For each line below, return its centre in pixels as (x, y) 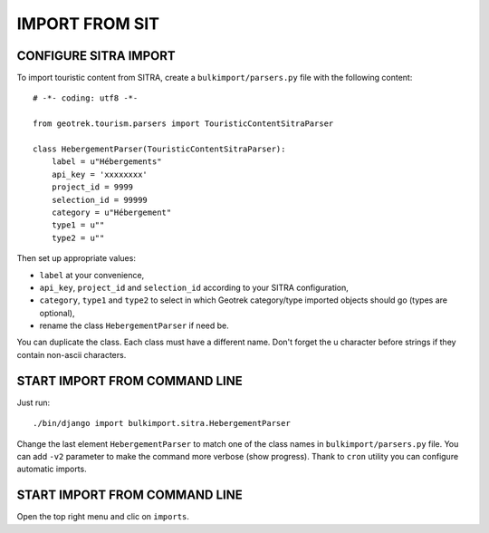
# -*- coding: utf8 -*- (86, 98)
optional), (57, 313)
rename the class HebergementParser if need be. (134, 325)
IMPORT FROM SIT (88, 24)
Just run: (34, 402)
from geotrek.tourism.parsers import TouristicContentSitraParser (183, 124)
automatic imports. (52, 469)
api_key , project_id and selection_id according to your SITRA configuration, (194, 287)
